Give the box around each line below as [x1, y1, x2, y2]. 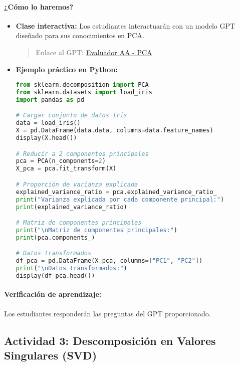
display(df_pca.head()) [16, 272, 95, 279]
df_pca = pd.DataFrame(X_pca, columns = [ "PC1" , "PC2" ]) [16, 257, 203, 265]
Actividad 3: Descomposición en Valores [4, 332, 216, 348]
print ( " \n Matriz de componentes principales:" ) [16, 226, 177, 234]
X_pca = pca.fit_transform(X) [16, 165, 117, 172]
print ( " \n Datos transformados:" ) [16, 265, 127, 272]
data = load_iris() [16, 119, 81, 127]
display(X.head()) [16, 134, 77, 142]
